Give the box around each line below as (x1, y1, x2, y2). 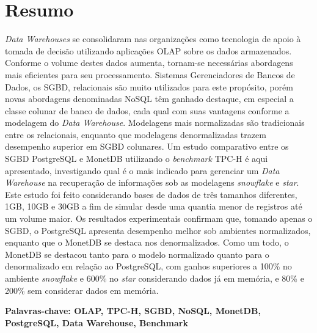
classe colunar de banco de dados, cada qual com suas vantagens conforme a (5, 104, 290, 117)
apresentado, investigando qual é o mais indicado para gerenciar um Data (5, 164, 280, 177)
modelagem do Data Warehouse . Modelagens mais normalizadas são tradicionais (5, 116, 305, 129)
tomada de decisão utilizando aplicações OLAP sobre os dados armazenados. (5, 44, 292, 57)
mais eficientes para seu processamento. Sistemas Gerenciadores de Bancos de (5, 68, 295, 81)
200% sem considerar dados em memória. (5, 284, 159, 296)
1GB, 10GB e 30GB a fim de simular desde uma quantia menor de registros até (5, 200, 302, 213)
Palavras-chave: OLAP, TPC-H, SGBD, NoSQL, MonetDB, (5, 304, 261, 317)
